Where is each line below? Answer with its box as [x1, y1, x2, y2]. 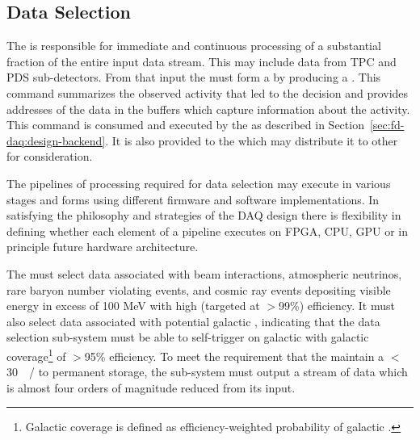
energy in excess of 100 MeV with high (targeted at [6, 297, 260, 314]
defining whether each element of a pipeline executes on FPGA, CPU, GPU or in [6, 222, 408, 239]
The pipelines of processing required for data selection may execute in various [6, 174, 391, 191]
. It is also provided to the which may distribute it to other [105, 132, 398, 149]
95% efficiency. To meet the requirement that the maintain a [84, 347, 384, 364]
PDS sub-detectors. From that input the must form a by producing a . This [6, 69, 381, 86]
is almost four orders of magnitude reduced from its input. [6, 379, 296, 396]
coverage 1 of [6, 345, 66, 364]
